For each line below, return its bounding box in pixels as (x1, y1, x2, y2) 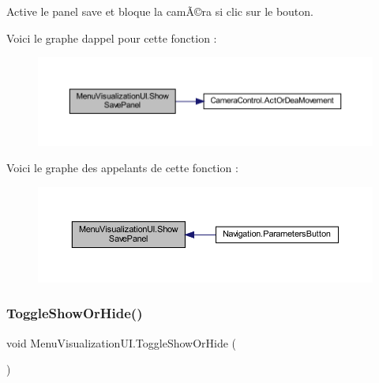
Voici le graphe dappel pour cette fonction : (6, 29, 217, 46)
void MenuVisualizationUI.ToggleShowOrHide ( (6, 334, 237, 351)
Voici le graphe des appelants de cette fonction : (6, 160, 238, 176)
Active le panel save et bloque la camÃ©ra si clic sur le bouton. (6, 3, 313, 19)
